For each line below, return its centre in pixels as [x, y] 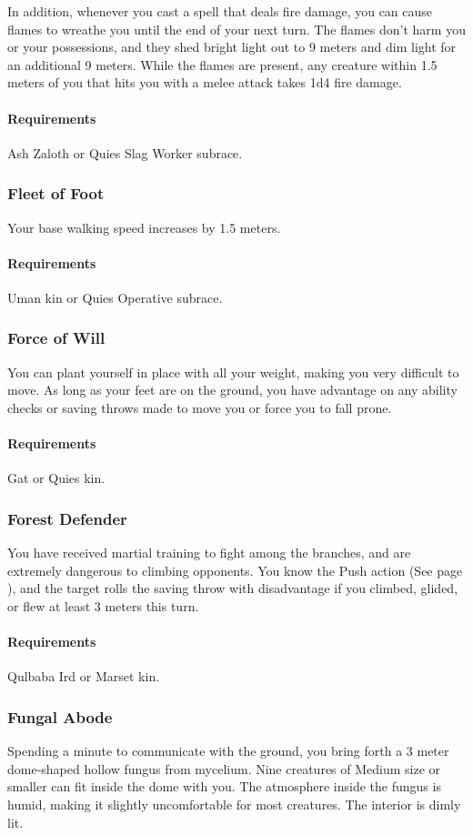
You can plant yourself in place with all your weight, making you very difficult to [233, 372]
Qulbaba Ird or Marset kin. [84, 676]
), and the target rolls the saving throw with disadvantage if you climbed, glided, [233, 588]
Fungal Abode [60, 716]
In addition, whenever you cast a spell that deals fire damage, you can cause [220, 11]
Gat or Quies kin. [56, 478]
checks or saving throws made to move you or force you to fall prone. [200, 407]
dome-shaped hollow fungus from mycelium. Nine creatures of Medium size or [224, 768]
